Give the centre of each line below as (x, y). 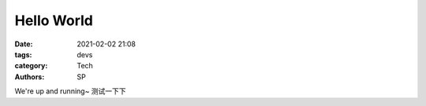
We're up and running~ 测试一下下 (70, 91)
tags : (23, 54)
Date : (24, 44)
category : (31, 66)
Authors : (30, 77)
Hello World (54, 20)
